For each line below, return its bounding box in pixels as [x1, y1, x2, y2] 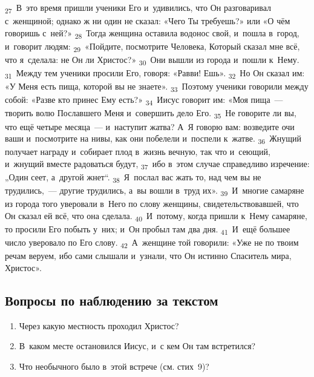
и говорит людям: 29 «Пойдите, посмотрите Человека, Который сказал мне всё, [5, 39, 300, 54]
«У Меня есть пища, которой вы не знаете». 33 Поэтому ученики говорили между [5, 80, 309, 94]
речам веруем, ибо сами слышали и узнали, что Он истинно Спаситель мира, [5, 249, 292, 262]
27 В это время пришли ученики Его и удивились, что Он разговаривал [5, 1, 271, 15]
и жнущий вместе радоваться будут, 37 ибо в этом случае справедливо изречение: [5, 157, 310, 171]
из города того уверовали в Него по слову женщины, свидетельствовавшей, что [5, 197, 299, 210]
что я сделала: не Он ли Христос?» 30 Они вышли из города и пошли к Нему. [5, 53, 299, 67]
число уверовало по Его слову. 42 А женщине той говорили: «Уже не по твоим [5, 236, 299, 250]
